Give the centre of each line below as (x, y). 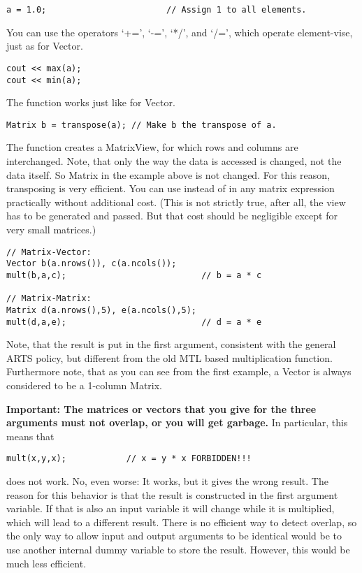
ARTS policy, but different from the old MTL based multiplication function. (169, 357)
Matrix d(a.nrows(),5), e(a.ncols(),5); (102, 310)
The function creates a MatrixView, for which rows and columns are (152, 147)
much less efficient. (46, 563)
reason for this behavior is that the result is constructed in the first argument (172, 494)
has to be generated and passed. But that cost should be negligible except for (172, 216)
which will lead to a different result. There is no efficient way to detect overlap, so (182, 522)
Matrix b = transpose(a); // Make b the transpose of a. (142, 125)
